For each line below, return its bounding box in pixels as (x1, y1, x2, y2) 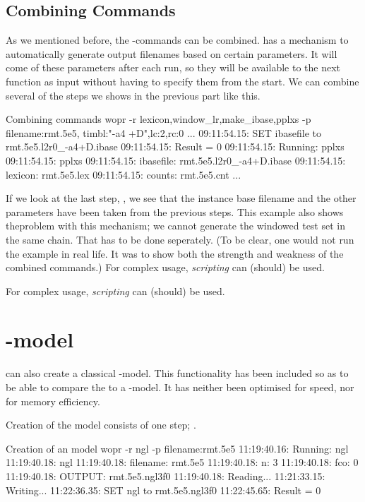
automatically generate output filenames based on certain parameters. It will (6, 46, 337, 61)
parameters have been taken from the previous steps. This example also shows (6, 204, 344, 219)
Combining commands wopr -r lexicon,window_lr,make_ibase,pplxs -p (6, 112, 311, 126)
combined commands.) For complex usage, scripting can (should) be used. (6, 260, 325, 275)
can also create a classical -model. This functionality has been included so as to (6, 366, 349, 381)
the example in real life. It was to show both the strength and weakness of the (6, 246, 344, 261)
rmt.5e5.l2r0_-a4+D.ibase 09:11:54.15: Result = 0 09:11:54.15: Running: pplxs (6, 139, 345, 154)
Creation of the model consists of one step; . (6, 417, 196, 432)
